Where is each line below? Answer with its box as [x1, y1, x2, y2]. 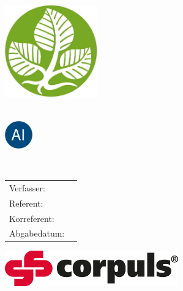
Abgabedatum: [9, 227, 65, 240]
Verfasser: [9, 181, 45, 194]
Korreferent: [9, 212, 54, 224]
